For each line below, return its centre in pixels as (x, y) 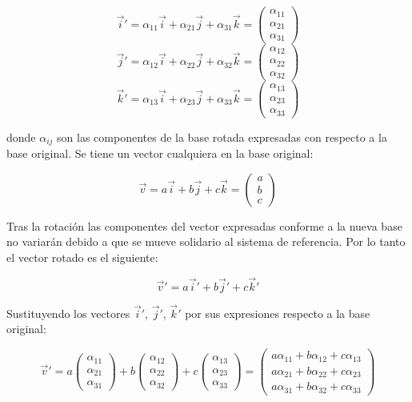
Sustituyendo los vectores (68, 313)
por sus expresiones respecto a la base (278, 313)
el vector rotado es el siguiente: (82, 257)
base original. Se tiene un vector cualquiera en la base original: (160, 153)
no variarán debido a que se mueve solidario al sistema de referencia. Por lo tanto (206, 241)
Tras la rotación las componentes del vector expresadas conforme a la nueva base (204, 225)
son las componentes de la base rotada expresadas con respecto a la (222, 137)
